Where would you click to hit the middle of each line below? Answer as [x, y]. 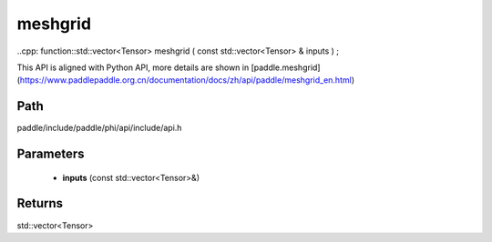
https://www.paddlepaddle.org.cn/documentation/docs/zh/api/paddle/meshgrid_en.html [186, 80]
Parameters [51, 154]
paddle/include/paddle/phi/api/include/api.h [99, 128]
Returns [40, 203]
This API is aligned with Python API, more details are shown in [133, 67]
